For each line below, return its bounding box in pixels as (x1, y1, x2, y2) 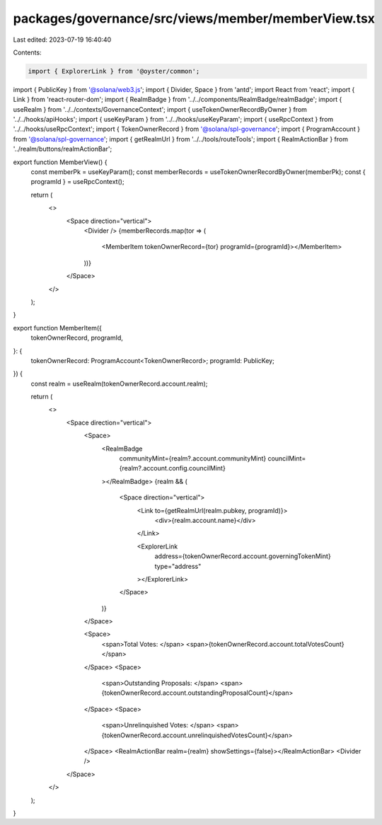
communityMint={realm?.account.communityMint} (119, 454, 267, 463)
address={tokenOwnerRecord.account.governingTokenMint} (154, 552, 332, 560)
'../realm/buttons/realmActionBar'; (13, 145, 112, 154)
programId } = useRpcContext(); (30, 178, 125, 186)
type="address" (154, 562, 202, 570)
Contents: (13, 48, 42, 57)
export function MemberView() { (13, 158, 108, 166)
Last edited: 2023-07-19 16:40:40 (13, 35, 112, 44)
